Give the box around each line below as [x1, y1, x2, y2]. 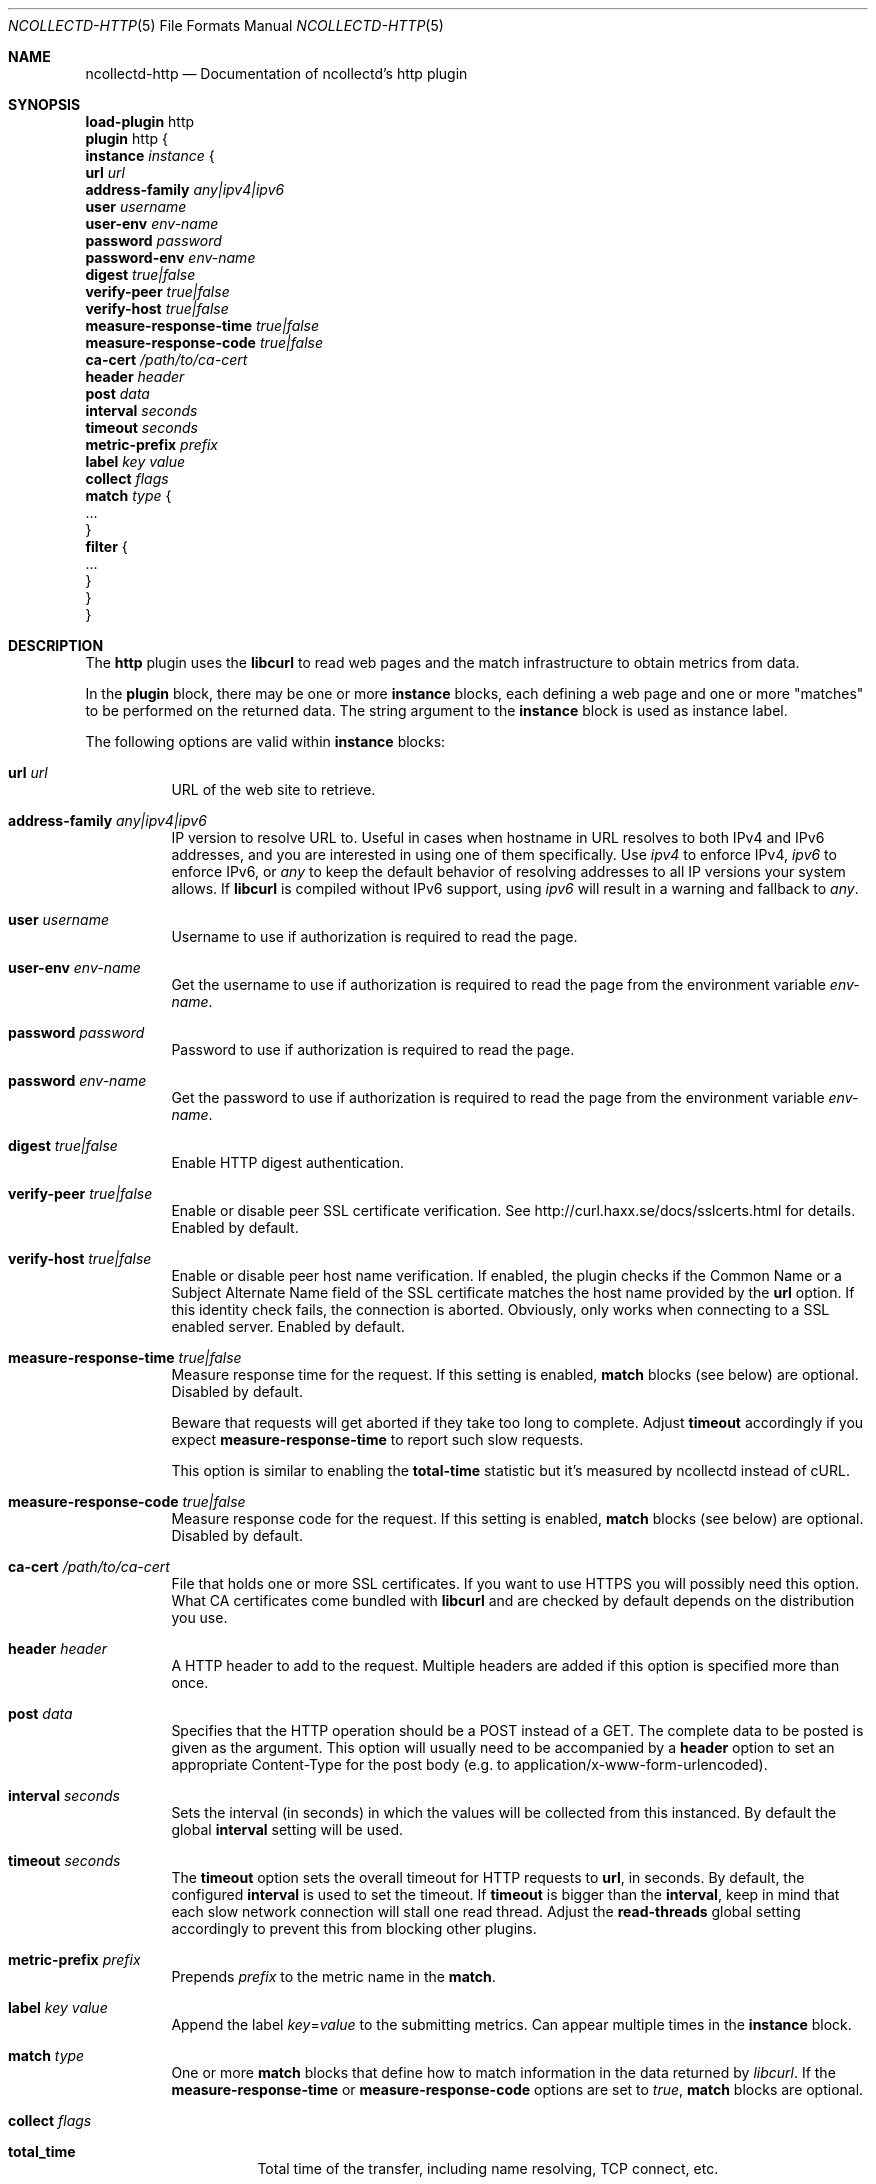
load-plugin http [85, 113, 195, 130]
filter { [85, 538, 128, 555]
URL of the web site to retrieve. [171, 781, 376, 798]
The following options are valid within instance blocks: [85, 733, 446, 750]
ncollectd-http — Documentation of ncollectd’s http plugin [85, 65, 468, 82]
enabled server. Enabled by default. [171, 1318, 405, 1335]
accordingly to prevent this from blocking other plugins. [171, 1920, 537, 1937]
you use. [171, 1609, 228, 1626]
